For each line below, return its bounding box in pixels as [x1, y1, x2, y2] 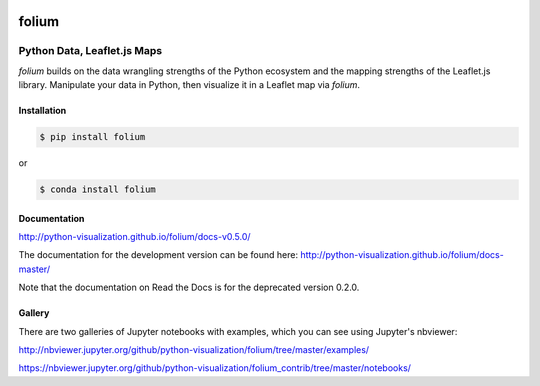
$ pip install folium [39, 131, 146, 143]
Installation [18, 105, 67, 117]
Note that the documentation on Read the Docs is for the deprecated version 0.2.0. [18, 281, 360, 294]
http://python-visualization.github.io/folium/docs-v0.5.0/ [18, 231, 251, 243]
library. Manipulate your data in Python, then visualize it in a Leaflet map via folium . [18, 79, 360, 91]
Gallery [18, 307, 50, 319]
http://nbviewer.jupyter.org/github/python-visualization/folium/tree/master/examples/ [18, 344, 370, 356]
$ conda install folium [39, 184, 157, 195]
